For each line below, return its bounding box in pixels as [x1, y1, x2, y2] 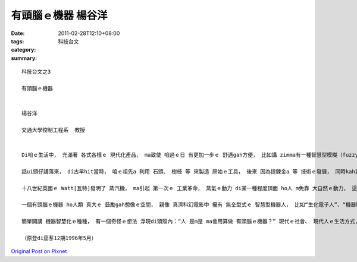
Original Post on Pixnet [11, 248, 67, 255]
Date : [11, 30, 25, 37]
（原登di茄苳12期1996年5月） [21, 235, 97, 241]
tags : [11, 37, 24, 45]
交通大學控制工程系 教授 [21, 127, 86, 133]
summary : [11, 54, 37, 62]
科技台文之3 [21, 68, 51, 75]
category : [11, 46, 36, 53]
